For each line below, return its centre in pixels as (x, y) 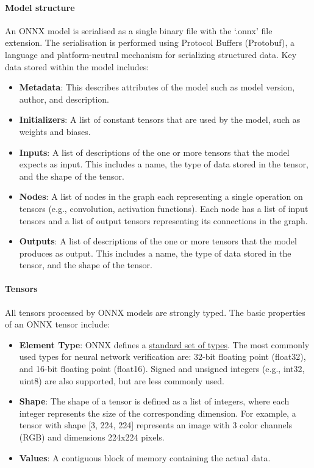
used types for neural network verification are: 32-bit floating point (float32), (162, 356)
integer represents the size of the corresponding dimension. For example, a (158, 413)
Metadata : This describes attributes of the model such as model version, (157, 87)
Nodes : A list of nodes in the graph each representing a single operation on (161, 196)
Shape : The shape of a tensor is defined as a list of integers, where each (154, 401)
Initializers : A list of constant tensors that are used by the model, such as (160, 119)
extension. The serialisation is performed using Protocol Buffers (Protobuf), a (150, 42)
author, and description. (64, 99)
